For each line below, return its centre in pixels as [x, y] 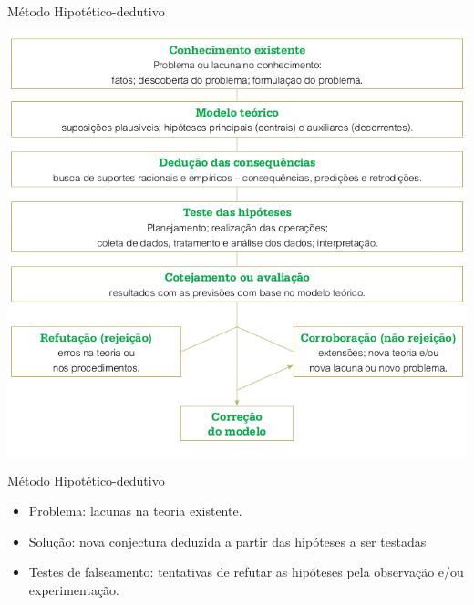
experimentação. [74, 589]
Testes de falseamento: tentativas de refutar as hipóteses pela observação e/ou [246, 572]
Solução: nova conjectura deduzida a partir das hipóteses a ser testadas [227, 541]
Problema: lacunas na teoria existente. [135, 511]
